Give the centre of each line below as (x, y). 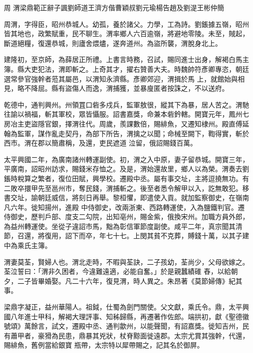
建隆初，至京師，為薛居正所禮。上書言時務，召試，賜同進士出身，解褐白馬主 (126, 59)
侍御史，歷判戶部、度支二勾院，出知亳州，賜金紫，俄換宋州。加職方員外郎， (126, 217)
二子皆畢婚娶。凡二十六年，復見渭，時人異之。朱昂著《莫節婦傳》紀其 (130, 280)
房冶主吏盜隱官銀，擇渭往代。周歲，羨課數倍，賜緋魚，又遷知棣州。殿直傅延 (126, 123)
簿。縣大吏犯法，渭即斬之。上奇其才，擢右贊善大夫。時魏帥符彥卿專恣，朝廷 (126, 69)
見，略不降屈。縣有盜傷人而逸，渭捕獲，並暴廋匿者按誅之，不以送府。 (116, 88)
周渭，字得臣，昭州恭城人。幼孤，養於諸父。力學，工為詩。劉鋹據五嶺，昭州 (126, 24)
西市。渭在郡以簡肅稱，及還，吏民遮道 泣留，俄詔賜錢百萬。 (100, 143)
